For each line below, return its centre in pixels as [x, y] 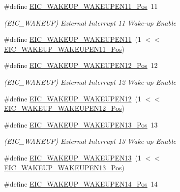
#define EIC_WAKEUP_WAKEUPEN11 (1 [73, 39]
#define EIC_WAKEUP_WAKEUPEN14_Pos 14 [81, 184]
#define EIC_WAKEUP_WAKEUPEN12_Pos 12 [81, 65]
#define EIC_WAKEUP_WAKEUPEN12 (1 [73, 98]
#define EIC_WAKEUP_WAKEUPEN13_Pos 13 [81, 124]
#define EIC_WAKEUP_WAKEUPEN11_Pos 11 [81, 6]
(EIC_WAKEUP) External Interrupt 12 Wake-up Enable [90, 81]
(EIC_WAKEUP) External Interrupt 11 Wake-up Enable [90, 22]
